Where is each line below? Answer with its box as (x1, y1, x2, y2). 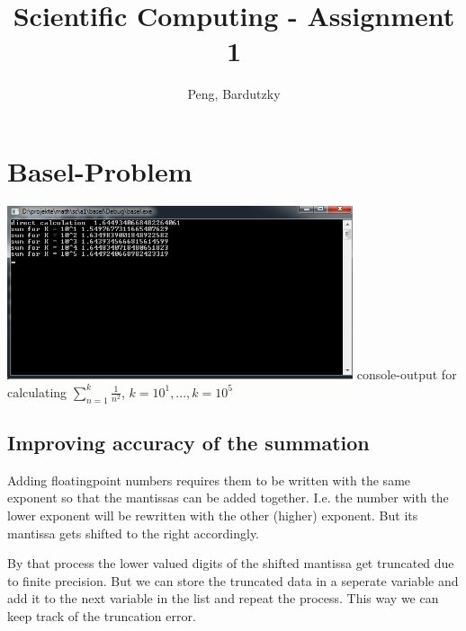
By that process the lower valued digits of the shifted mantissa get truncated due (7, 554, 454, 573)
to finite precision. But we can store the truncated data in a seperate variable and (7, 571, 459, 590)
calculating (7, 382, 67, 401)
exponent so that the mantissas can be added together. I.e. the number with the (7, 488, 449, 507)
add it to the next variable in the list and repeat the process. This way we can (7, 589, 439, 608)
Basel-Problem (7, 152, 193, 189)
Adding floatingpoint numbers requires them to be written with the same (7, 470, 411, 489)
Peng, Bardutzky (187, 84, 281, 103)
